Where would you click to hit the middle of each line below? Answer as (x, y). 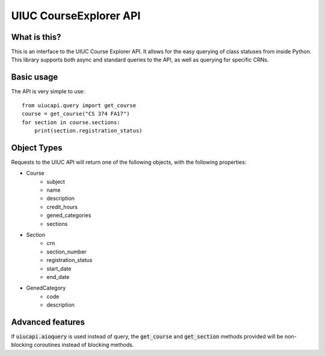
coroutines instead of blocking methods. (84, 345)
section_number (67, 251)
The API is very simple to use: (48, 92)
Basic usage (35, 77)
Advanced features (48, 322)
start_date (59, 269)
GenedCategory (46, 288)
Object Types (37, 148)
